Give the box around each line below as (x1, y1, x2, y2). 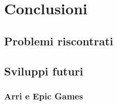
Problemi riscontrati (4, 33, 113, 48)
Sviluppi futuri (4, 63, 83, 78)
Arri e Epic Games (4, 89, 83, 102)
